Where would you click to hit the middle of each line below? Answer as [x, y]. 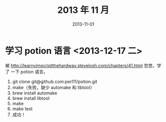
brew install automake [35, 93]
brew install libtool [31, 98]
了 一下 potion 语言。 [27, 72]
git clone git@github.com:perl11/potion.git [55, 81]
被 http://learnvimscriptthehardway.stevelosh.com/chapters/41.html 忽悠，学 [83, 65]
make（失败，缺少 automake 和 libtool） [53, 87]
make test [22, 109]
